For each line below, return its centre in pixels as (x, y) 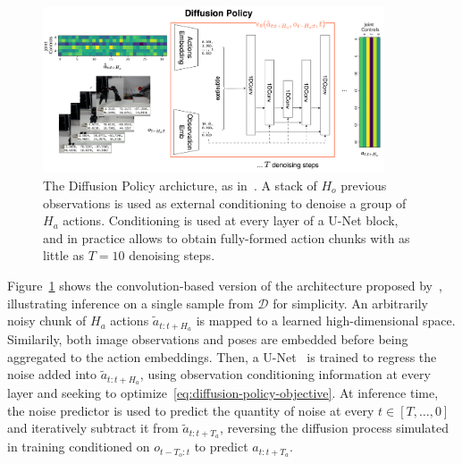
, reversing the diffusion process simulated (334, 428)
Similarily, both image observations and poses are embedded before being (208, 338)
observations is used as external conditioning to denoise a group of (225, 202)
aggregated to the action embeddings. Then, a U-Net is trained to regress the (222, 356)
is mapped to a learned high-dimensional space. (326, 321)
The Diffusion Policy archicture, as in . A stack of (180, 185)
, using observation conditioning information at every (285, 374)
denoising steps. (172, 255)
